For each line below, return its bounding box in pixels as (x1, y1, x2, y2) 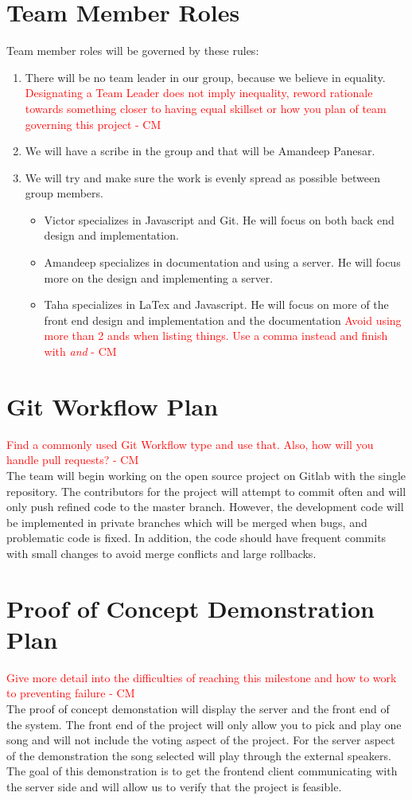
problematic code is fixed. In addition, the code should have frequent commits (6, 529, 387, 546)
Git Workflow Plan (6, 389, 219, 422)
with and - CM (44, 343, 117, 360)
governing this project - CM (25, 115, 161, 132)
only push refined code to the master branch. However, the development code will (6, 498, 404, 515)
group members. (25, 185, 103, 201)
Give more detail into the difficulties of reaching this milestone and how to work (6, 669, 397, 685)
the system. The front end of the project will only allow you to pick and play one (6, 716, 402, 732)
